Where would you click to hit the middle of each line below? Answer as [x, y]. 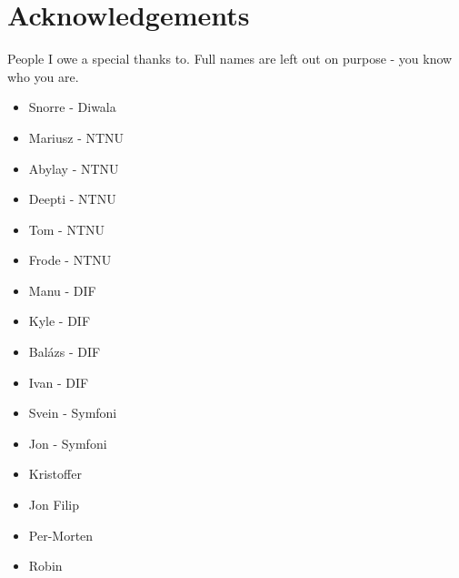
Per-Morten [61, 535]
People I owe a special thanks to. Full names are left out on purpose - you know [230, 59]
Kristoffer [55, 474]
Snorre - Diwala [72, 107]
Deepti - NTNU [72, 199]
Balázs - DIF [65, 352]
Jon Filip [54, 505]
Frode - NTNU [70, 260]
